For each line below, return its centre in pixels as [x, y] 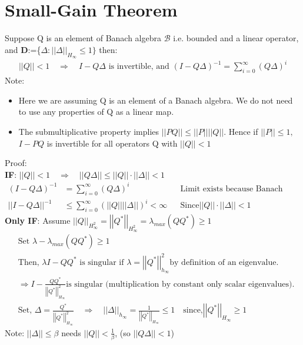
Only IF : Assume [38, 220]
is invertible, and [139, 67]
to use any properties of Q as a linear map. [96, 112]
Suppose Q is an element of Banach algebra [83, 38]
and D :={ [23, 49]
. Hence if [241, 132]
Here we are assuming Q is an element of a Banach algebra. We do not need [156, 100]
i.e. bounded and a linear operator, [236, 38]
